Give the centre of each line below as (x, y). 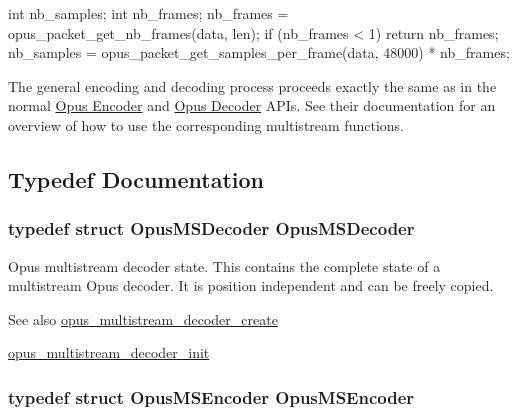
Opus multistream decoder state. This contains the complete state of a (224, 265)
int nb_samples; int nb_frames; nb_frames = (148, 13)
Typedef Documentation (136, 178)
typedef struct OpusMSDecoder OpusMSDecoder (211, 228)
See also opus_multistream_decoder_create (143, 318)
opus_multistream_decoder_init (109, 352)
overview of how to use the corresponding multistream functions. (206, 124)
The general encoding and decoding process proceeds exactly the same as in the (252, 85)
